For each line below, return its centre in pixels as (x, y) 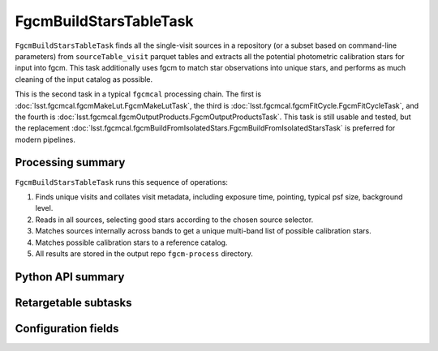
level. (44, 208)
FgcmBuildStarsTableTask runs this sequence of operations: (122, 182)
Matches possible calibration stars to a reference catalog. (131, 242)
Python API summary (70, 277)
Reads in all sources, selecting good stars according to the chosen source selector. (174, 220)
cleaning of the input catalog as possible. (84, 79)
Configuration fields (67, 328)
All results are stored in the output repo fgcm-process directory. (144, 253)
